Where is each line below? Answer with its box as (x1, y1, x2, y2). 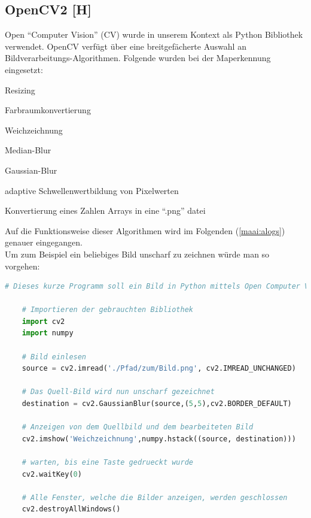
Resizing (5, 83, 35, 96)
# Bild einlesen (22, 352, 87, 361)
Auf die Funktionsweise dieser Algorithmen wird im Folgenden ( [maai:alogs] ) (5, 224, 285, 237)
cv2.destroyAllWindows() (22, 505, 121, 514)
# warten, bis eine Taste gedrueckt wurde (22, 458, 193, 467)
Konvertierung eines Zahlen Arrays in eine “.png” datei (5, 204, 206, 217)
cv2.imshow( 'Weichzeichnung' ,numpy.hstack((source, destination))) (22, 434, 296, 443)
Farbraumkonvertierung (5, 104, 91, 116)
